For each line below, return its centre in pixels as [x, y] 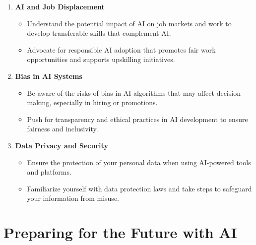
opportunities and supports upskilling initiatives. [101, 59]
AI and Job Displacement [60, 6]
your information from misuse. [73, 198]
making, [39, 102]
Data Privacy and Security [62, 145]
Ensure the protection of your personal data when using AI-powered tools [139, 162]
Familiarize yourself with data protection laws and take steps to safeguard [139, 188]
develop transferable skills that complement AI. [99, 33]
